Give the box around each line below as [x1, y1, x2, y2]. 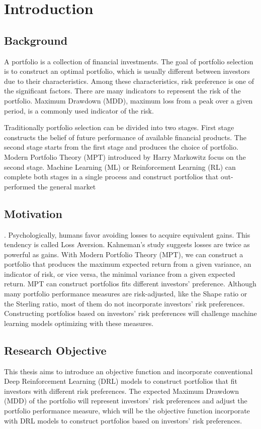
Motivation [4, 205, 62, 221]
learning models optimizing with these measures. [4, 317, 154, 328]
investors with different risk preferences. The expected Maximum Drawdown [4, 385, 239, 396]
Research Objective [4, 342, 107, 358]
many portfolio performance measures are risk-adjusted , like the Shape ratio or [4, 288, 247, 299]
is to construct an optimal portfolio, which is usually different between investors [4, 66, 250, 76]
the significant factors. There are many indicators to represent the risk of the [4, 85, 241, 96]
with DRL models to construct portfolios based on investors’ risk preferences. [4, 415, 242, 425]
